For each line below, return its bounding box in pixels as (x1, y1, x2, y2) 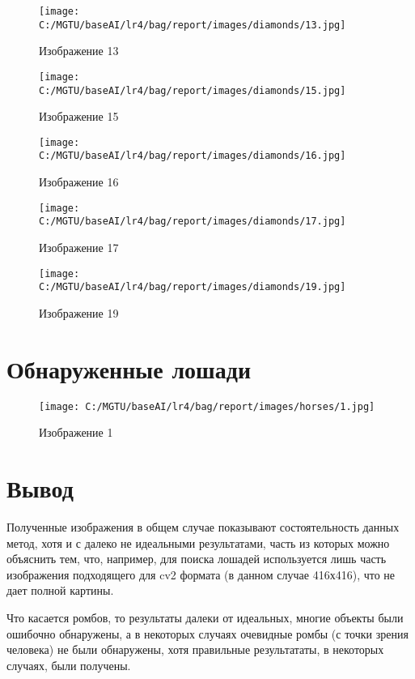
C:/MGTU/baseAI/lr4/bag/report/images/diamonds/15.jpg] (39, 84, 346, 96)
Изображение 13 (39, 42, 119, 59)
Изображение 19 (39, 304, 119, 321)
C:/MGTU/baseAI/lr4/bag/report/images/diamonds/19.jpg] (39, 281, 346, 293)
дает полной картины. (6, 582, 114, 599)
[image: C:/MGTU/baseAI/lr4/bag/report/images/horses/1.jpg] (39, 400, 375, 412)
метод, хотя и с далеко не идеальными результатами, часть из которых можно (6, 534, 390, 551)
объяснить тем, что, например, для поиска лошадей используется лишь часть (6, 550, 387, 567)
